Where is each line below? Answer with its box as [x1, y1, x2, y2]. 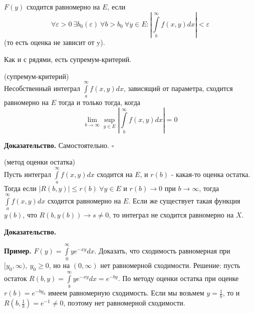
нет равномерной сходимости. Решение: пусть [100, 260, 240, 270]
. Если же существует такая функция [128, 195, 240, 205]
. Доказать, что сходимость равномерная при [94, 245, 230, 255]
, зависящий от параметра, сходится [123, 83, 233, 93]
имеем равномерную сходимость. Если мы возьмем [48, 287, 204, 298]
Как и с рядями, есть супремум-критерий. [4, 54, 132, 64]
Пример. [4, 245, 32, 255]
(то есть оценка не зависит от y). [4, 37, 105, 47]
